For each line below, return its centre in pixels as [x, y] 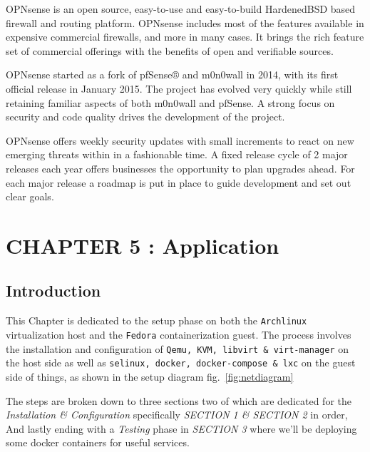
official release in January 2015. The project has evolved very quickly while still [179, 88]
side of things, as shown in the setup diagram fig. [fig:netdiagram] [150, 376]
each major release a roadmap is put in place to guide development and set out [179, 182]
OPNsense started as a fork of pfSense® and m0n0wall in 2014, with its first [172, 75]
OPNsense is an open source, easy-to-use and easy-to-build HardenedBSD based [181, 9]
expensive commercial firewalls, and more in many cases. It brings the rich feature [185, 37]
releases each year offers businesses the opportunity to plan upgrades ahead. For [180, 168]
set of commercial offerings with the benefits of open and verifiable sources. [170, 50]
